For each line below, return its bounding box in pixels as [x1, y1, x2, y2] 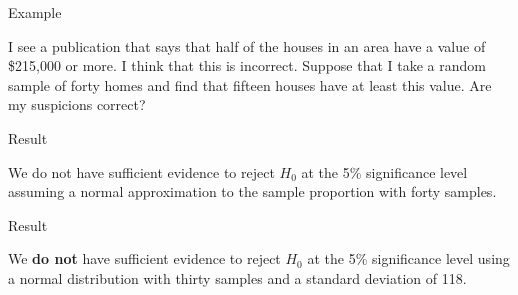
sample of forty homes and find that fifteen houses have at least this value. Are [8, 74, 492, 95]
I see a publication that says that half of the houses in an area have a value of [8, 35, 486, 56]
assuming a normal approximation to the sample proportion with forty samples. [8, 181, 497, 202]
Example [8, 2, 62, 22]
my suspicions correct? [8, 94, 146, 115]
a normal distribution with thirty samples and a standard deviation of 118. [8, 267, 467, 288]
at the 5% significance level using [307, 248, 510, 269]
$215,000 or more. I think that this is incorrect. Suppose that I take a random [8, 55, 486, 76]
